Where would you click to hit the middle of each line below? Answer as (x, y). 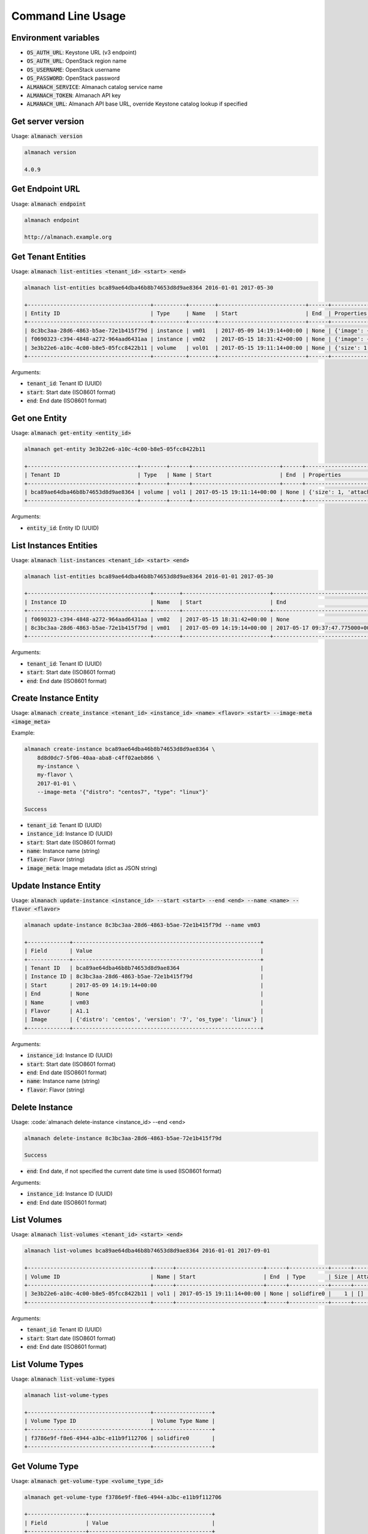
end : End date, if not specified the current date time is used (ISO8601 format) (124, 1171)
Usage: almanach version (47, 136)
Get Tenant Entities (48, 257)
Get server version (48, 122)
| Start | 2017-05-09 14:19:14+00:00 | (144, 985)
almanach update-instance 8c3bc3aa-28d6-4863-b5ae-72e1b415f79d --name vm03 (142, 925)
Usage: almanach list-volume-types (63, 1379)
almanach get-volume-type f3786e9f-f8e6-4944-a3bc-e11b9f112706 (123, 1497)
